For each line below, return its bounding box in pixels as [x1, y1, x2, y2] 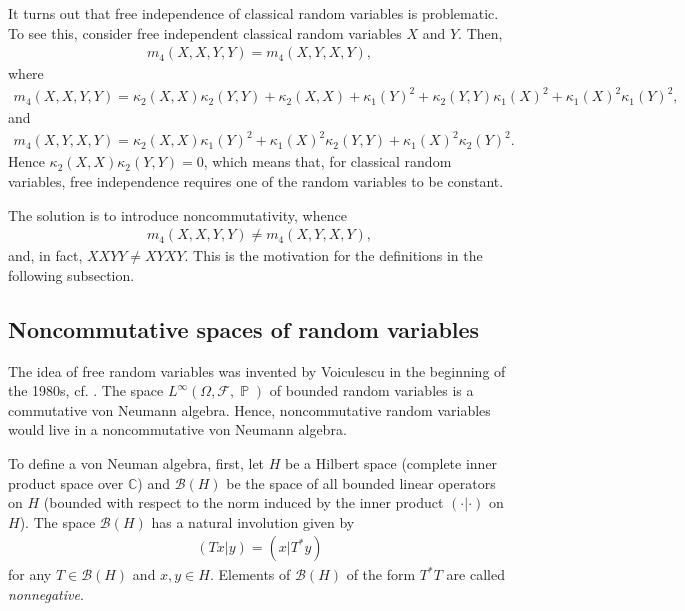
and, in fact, [8, 245, 83, 266]
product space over [8, 472, 124, 493]
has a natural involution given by [151, 511, 355, 532]
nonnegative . [8, 584, 84, 605]
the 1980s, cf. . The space [8, 380, 164, 401]
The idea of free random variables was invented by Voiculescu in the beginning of [8, 360, 506, 381]
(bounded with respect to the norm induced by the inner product [43, 492, 444, 513]
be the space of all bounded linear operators [226, 472, 496, 493]
